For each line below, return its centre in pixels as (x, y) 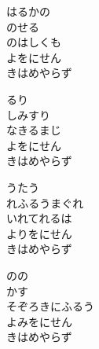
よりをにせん (39, 233)
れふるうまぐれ (45, 202)
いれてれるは (39, 218)
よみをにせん (39, 321)
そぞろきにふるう (50, 306)
